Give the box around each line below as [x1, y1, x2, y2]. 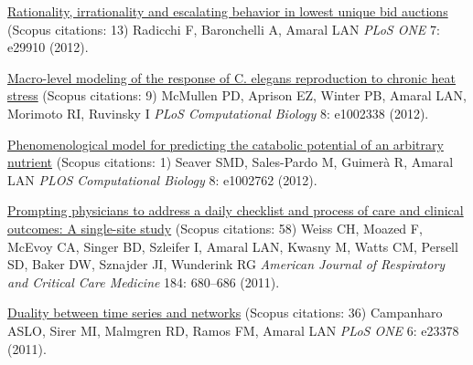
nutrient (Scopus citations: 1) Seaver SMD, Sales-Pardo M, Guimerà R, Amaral [7, 152, 454, 172]
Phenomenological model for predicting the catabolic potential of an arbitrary [7, 134, 444, 153]
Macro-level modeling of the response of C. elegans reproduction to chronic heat [7, 68, 457, 87]
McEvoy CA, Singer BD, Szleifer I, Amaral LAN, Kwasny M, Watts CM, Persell [7, 236, 458, 255]
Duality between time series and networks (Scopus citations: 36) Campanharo [7, 303, 443, 322]
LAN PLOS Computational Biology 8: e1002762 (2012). [7, 170, 317, 189]
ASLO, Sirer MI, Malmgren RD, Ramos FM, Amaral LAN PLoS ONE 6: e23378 [7, 320, 459, 339]
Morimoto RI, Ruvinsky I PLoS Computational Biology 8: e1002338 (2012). [7, 103, 429, 122]
